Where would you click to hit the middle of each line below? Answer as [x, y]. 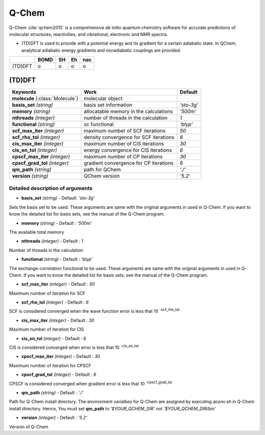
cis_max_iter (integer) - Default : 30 [58, 320]
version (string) [30, 176]
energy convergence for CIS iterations [128, 150]
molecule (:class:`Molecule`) [45, 98]
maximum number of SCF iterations [125, 130]
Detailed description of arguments [51, 188]
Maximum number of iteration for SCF [47, 293]
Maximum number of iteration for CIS [47, 329]
